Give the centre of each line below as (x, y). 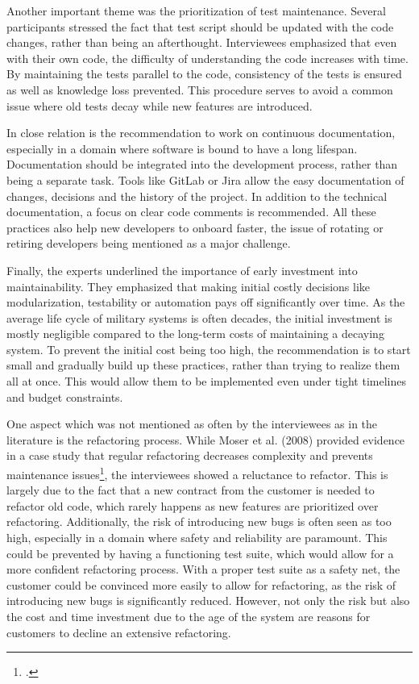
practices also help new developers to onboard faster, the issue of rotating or (195, 227)
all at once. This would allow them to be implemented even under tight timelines (206, 381)
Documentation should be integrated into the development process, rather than (202, 164)
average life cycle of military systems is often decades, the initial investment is (199, 317)
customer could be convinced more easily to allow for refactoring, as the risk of (201, 584)
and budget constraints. (65, 396)
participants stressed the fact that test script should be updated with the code (200, 26)
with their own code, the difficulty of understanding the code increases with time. (207, 58)
